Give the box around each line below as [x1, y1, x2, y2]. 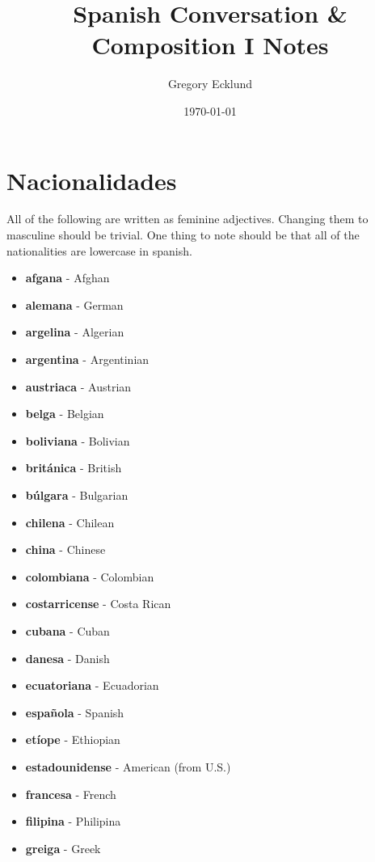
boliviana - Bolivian [25, 432, 130, 449]
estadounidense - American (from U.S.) [25, 758, 231, 775]
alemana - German [25, 296, 124, 313]
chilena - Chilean [25, 513, 115, 530]
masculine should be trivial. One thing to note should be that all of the [6, 226, 360, 243]
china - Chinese [25, 541, 106, 558]
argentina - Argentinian [25, 351, 150, 367]
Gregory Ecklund [167, 75, 253, 92]
